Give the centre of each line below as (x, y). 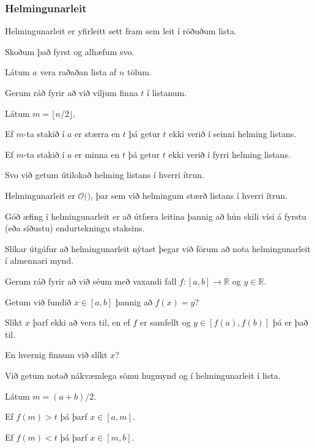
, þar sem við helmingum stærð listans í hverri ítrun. (189, 195)
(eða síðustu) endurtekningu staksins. (75, 228)
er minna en (97, 154)
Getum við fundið (38, 301)
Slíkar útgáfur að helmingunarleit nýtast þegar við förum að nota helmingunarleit (158, 248)
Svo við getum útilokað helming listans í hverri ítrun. (105, 175)
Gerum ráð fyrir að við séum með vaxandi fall (91, 281)
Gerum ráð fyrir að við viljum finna (72, 92)
